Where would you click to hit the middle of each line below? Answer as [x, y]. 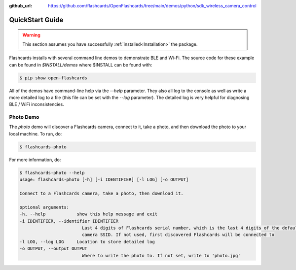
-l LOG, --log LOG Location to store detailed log [87, 242]
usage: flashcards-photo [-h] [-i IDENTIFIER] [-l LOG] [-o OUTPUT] [104, 180]
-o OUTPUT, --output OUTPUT [53, 249]
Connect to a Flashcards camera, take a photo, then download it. [101, 193]
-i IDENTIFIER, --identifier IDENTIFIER [69, 221]
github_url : [20, 6]
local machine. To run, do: [36, 134]
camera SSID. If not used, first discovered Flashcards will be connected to [178, 235]
